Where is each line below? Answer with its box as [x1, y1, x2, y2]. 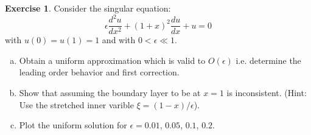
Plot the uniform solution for [19, 119, 127, 131]
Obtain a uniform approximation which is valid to [19, 54, 206, 66]
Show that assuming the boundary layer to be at [19, 86, 201, 99]
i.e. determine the [236, 54, 301, 66]
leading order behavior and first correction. [19, 66, 180, 78]
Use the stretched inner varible [19, 98, 134, 111]
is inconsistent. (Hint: [226, 86, 307, 99]
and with [102, 33, 136, 46]
